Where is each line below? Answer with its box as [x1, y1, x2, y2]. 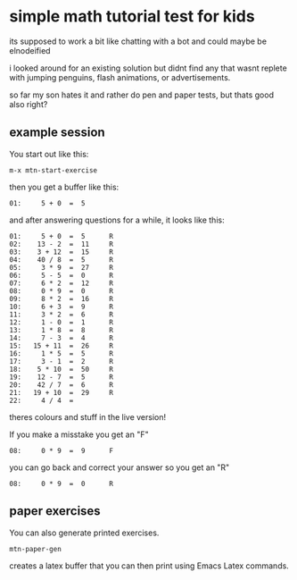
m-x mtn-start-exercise [9, 165, 98, 175]
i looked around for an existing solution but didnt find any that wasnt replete [9, 63, 287, 73]
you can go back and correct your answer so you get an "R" [9, 462, 230, 473]
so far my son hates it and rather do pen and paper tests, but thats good [9, 89, 275, 100]
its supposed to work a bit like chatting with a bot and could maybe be [9, 36, 268, 46]
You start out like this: [9, 148, 89, 159]
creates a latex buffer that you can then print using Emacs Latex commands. [9, 560, 290, 571]
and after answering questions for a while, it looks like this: [9, 214, 225, 225]
